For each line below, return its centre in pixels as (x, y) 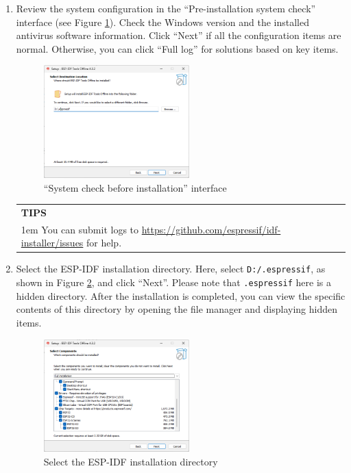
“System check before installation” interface (135, 187)
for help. (104, 243)
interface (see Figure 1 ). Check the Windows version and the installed (163, 22)
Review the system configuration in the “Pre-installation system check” (166, 8)
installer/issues (52, 243)
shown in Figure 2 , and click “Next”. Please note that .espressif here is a (174, 282)
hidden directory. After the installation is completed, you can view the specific (181, 295)
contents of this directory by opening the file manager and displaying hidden (177, 309)
